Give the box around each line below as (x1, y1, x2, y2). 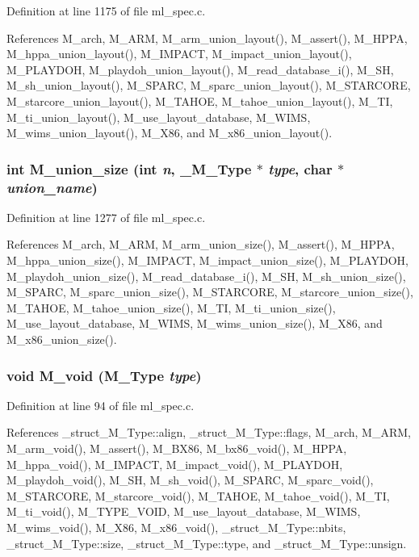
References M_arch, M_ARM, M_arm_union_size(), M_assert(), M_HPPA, (6, 236, 395, 253)
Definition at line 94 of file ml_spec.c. (6, 396, 195, 413)
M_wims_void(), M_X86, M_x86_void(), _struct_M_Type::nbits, (6, 519, 346, 536)
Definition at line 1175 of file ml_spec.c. (6, 2, 206, 19)
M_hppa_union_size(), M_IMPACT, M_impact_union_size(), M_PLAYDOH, (6, 252, 409, 269)
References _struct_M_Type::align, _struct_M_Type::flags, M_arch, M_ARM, (6, 424, 411, 441)
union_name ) (6, 177, 98, 197)
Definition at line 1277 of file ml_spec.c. (6, 208, 206, 225)
